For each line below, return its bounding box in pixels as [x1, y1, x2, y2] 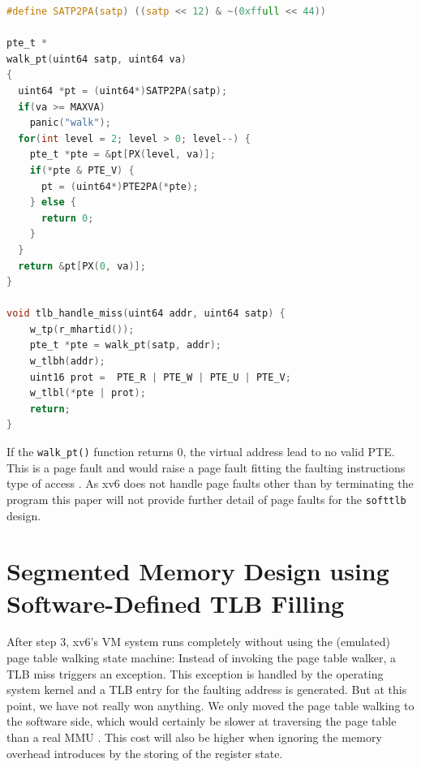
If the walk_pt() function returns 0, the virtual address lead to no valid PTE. [6, 443, 395, 460]
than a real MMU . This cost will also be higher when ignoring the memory [6, 729, 382, 745]
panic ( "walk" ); [29, 117, 111, 129]
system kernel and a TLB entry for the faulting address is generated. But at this [6, 681, 407, 698]
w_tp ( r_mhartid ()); [29, 323, 135, 335]
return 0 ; [41, 212, 94, 224]
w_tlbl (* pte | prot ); [29, 387, 146, 399]
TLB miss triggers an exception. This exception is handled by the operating [6, 665, 384, 682]
